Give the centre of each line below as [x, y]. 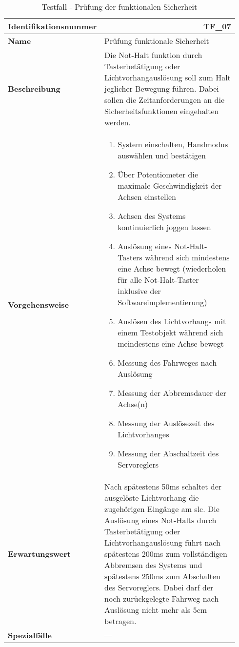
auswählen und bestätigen [162, 155]
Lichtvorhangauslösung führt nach [162, 542]
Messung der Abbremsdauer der [172, 393]
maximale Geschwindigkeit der [170, 186]
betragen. [120, 621]
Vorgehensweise [38, 304]
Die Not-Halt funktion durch [153, 55]
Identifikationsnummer [52, 26]
